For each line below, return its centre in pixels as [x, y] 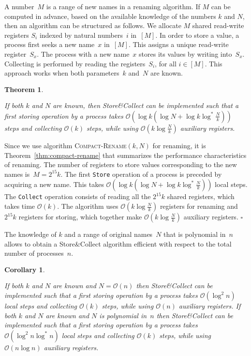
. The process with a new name [83, 54]
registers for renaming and [199, 206]
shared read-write [218, 25]
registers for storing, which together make [80, 217]
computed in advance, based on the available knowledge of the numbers [110, 16]
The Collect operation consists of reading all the [78, 196]
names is [17, 174]
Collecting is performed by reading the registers [75, 63]
